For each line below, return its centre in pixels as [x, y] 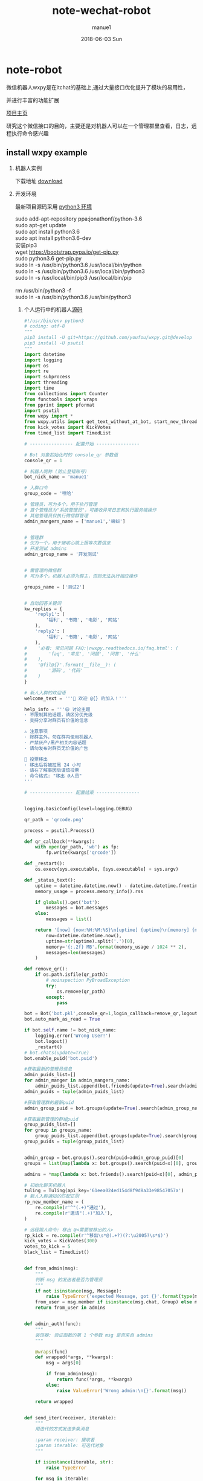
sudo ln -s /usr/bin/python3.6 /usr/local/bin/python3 [80, 271]
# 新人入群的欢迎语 [45, 692]
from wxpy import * [49, 416]
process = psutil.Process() [59, 831]
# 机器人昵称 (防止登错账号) [56, 471]
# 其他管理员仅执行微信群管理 [56, 515]
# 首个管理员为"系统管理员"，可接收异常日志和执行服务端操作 [90, 510]
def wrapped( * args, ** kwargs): [74, 1357]
